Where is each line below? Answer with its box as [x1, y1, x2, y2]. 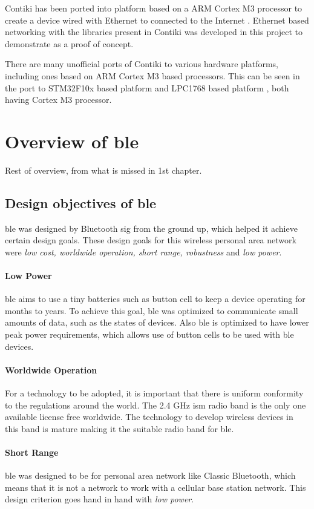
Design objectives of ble [5, 193, 157, 212]
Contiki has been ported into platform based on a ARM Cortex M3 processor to [5, 2, 303, 14]
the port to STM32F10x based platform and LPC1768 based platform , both [5, 81, 289, 94]
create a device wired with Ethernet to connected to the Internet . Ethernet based [5, 13, 309, 26]
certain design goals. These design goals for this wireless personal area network [5, 234, 296, 246]
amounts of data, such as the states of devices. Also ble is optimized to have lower [5, 316, 309, 329]
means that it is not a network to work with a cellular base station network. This [5, 481, 306, 493]
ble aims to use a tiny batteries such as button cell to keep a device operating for [5, 292, 306, 305]
